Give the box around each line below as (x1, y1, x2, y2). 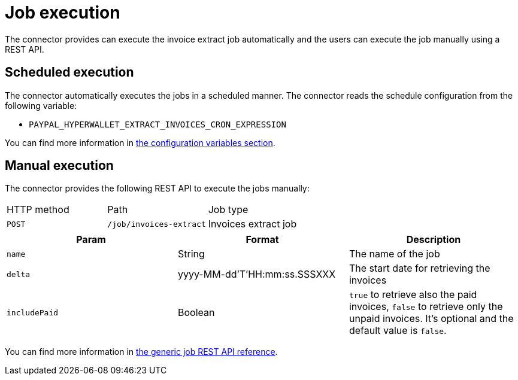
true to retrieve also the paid (349, 288, 477, 301)
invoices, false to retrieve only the (349, 300, 503, 313)
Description (406, 233, 461, 246)
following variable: (5, 100, 77, 111)
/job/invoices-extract (107, 219, 206, 229)
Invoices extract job (208, 218, 297, 230)
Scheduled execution (5, 65, 134, 80)
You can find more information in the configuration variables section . (5, 137, 275, 148)
